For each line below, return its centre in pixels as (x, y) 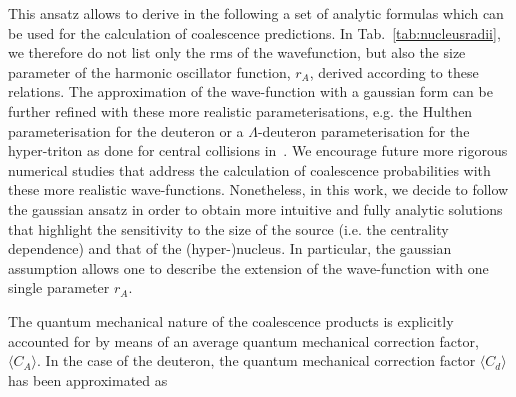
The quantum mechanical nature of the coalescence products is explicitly (231, 320)
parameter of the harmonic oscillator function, (149, 71)
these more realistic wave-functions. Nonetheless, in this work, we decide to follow (258, 189)
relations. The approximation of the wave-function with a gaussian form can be (250, 91)
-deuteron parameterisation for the (363, 130)
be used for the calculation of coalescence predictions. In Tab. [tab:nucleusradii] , (254, 32)
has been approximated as (88, 379)
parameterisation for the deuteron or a (126, 130)
